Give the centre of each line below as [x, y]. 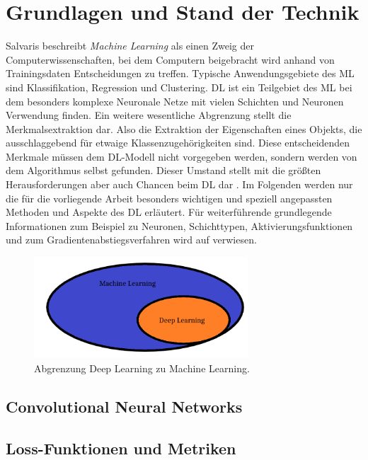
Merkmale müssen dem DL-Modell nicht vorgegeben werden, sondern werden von [182, 156]
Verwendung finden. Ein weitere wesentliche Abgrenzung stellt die [149, 115]
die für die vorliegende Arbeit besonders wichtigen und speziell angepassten [169, 198]
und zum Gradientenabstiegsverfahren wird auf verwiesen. [131, 240]
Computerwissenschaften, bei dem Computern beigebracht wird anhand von [170, 59]
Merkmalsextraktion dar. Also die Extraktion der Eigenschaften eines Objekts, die [184, 128]
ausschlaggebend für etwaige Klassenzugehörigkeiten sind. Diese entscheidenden [178, 143]
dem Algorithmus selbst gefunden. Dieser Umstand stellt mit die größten [163, 170]
